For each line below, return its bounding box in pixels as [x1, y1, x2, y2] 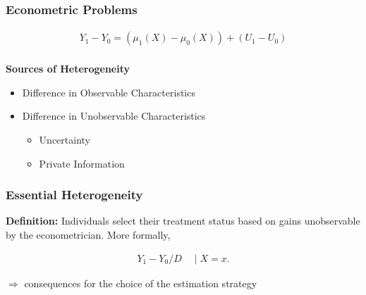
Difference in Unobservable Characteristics [22, 108, 206, 123]
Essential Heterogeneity [6, 186, 143, 203]
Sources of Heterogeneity [6, 61, 130, 76]
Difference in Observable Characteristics [22, 84, 195, 99]
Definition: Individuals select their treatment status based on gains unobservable [6, 213, 360, 228]
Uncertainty [39, 132, 90, 147]
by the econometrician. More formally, [6, 227, 171, 242]
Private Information [39, 156, 125, 170]
